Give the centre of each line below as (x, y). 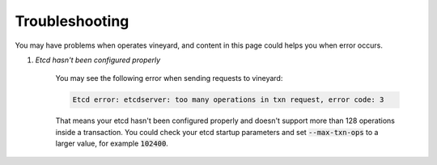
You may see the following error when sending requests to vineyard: (169, 78)
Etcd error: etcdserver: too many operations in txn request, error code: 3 (228, 100)
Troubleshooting (72, 21)
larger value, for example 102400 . (112, 144)
